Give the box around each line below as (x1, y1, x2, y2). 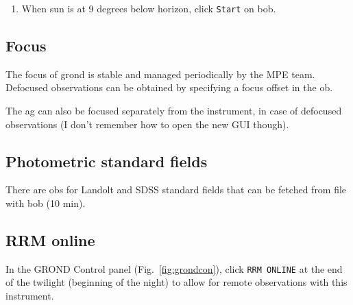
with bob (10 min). (5, 196, 86, 210)
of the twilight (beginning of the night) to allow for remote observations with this (5, 275, 348, 289)
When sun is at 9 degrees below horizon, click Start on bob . (21, 1, 276, 15)
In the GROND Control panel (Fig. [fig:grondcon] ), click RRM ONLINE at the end (5, 261, 343, 276)
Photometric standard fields (5, 150, 208, 171)
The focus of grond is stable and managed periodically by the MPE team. (5, 66, 315, 81)
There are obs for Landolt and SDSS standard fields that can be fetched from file (5, 182, 347, 197)
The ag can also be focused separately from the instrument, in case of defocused (5, 103, 342, 118)
